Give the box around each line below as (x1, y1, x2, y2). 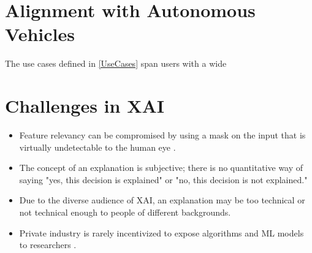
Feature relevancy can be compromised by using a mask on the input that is (19, 129, 306, 142)
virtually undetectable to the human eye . (19, 140, 176, 153)
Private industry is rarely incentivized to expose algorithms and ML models (19, 226, 304, 239)
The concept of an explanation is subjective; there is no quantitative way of (19, 161, 303, 174)
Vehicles (5, 21, 75, 47)
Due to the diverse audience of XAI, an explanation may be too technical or (19, 194, 305, 206)
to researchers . (19, 238, 77, 251)
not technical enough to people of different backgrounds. (19, 206, 231, 218)
